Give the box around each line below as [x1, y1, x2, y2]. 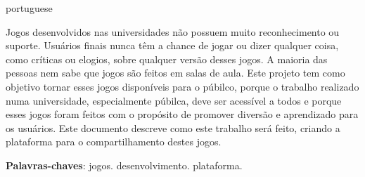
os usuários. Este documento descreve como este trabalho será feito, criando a [6, 120, 340, 135]
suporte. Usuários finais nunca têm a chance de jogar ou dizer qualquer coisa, [6, 38, 339, 53]
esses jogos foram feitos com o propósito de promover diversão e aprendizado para [6, 107, 359, 122]
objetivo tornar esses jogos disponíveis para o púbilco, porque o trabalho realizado [6, 79, 359, 93]
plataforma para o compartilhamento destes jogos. [6, 134, 222, 149]
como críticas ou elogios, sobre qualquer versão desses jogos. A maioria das [6, 51, 328, 66]
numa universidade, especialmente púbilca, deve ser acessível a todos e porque [6, 93, 342, 107]
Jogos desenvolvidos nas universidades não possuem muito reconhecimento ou [6, 24, 340, 39]
